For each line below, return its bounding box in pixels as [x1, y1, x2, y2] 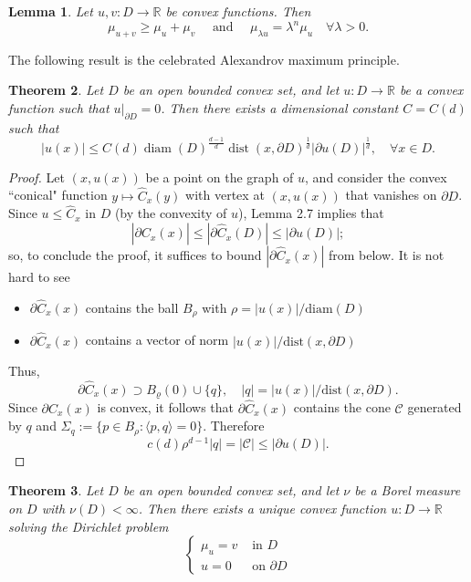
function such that [8, 99, 110, 118]
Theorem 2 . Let [8, 80, 104, 99]
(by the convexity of [114, 203, 227, 223]
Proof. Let [8, 167, 65, 186]
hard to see [8, 267, 70, 286]
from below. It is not [328, 245, 445, 265]
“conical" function [8, 185, 108, 204]
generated [407, 398, 462, 417]
